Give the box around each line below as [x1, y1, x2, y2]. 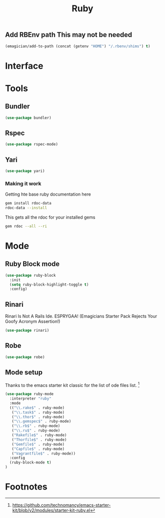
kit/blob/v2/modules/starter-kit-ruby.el [12, 507, 91, 513]
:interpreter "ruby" [9, 396, 52, 401]
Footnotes [5, 481, 48, 492]
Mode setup [5, 368, 43, 376]
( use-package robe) [5, 354, 45, 359]
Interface [5, 60, 43, 71]
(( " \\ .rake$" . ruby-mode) [9, 405, 65, 410]
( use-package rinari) [5, 328, 50, 333]
